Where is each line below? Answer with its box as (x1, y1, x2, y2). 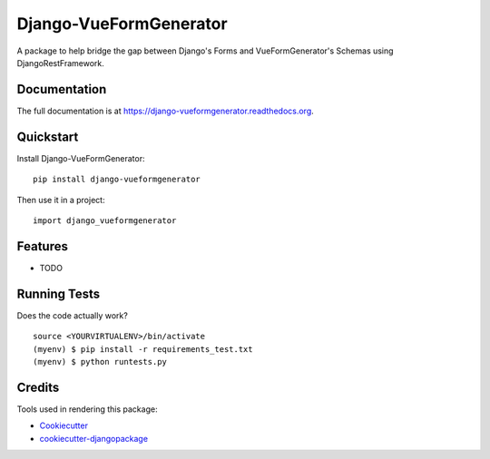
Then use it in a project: (16, 194, 105, 205)
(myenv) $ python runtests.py (33, 356, 168, 366)
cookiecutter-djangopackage (39, 433, 149, 444)
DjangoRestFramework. (16, 57, 104, 68)
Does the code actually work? (16, 309, 129, 321)
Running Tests (16, 286, 100, 301)
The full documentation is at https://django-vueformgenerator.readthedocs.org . (16, 105, 315, 116)
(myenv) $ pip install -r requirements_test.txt (33, 344, 253, 354)
